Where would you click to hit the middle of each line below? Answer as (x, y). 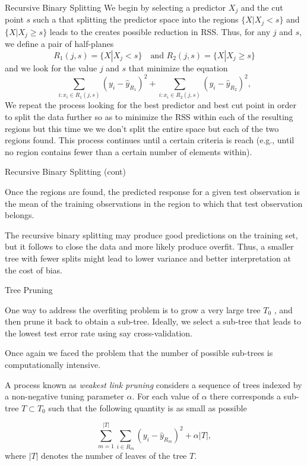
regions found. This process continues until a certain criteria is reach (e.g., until (150, 140)
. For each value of (166, 396)
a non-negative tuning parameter (64, 396)
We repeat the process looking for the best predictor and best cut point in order (151, 105)
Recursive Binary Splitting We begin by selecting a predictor (115, 7)
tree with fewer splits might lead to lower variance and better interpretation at (148, 258)
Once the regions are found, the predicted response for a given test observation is (152, 191)
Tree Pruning (29, 290)
